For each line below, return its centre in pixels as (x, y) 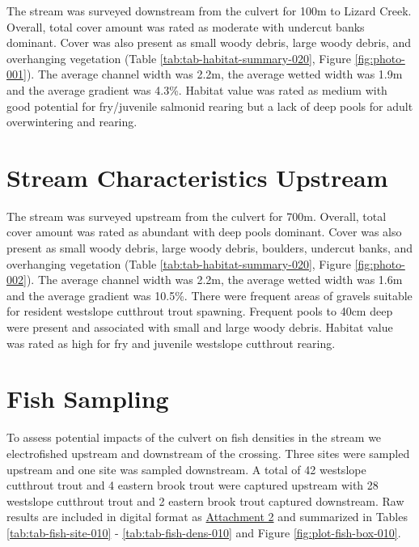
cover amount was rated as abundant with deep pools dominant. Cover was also (204, 232)
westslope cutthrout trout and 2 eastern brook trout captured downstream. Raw (205, 500)
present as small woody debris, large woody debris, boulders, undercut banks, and (210, 248)
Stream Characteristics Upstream (197, 177)
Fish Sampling (88, 399)
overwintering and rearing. (72, 122)
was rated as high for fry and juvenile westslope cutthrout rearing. (171, 343)
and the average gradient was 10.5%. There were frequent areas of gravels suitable (209, 295)
